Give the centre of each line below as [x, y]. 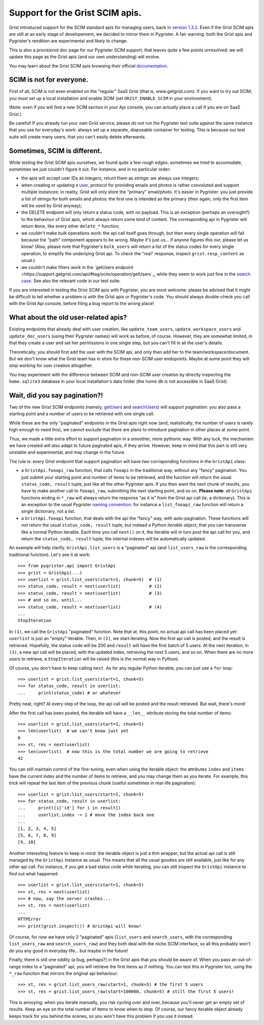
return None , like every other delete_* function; [70, 226]
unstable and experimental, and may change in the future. [67, 452]
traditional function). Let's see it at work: [50, 555]
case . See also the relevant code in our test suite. [71, 281]
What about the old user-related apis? [68, 318]
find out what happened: [34, 873]
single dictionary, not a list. [48, 512]
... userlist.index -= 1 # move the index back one [86, 815]
